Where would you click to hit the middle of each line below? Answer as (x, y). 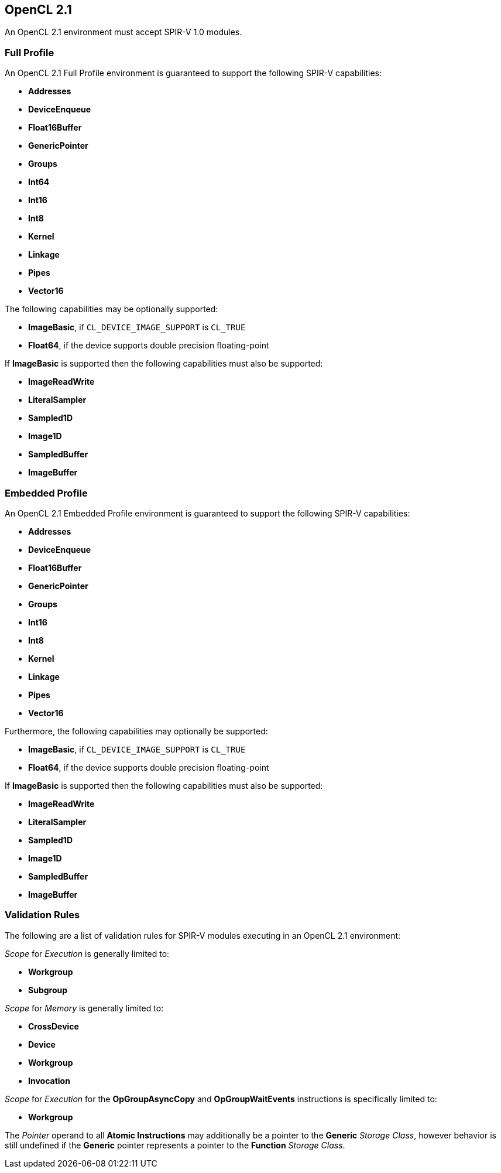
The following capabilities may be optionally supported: (111, 309)
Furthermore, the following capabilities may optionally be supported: (136, 731)
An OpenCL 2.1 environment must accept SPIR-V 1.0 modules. (123, 32)
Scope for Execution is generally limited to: (87, 953)
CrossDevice (54, 1026)
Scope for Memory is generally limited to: (84, 1008)
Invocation (49, 1080)
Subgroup (48, 990)
